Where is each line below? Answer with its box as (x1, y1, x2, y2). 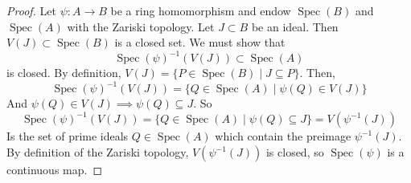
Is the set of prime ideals (6, 128, 129, 144)
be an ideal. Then (251, 18, 339, 35)
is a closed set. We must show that (114, 34, 286, 51)
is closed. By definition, (6, 64, 121, 81)
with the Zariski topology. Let (67, 18, 215, 35)
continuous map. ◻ (6, 161, 103, 178)
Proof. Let (6, 2, 56, 18)
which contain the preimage (215, 128, 351, 144)
